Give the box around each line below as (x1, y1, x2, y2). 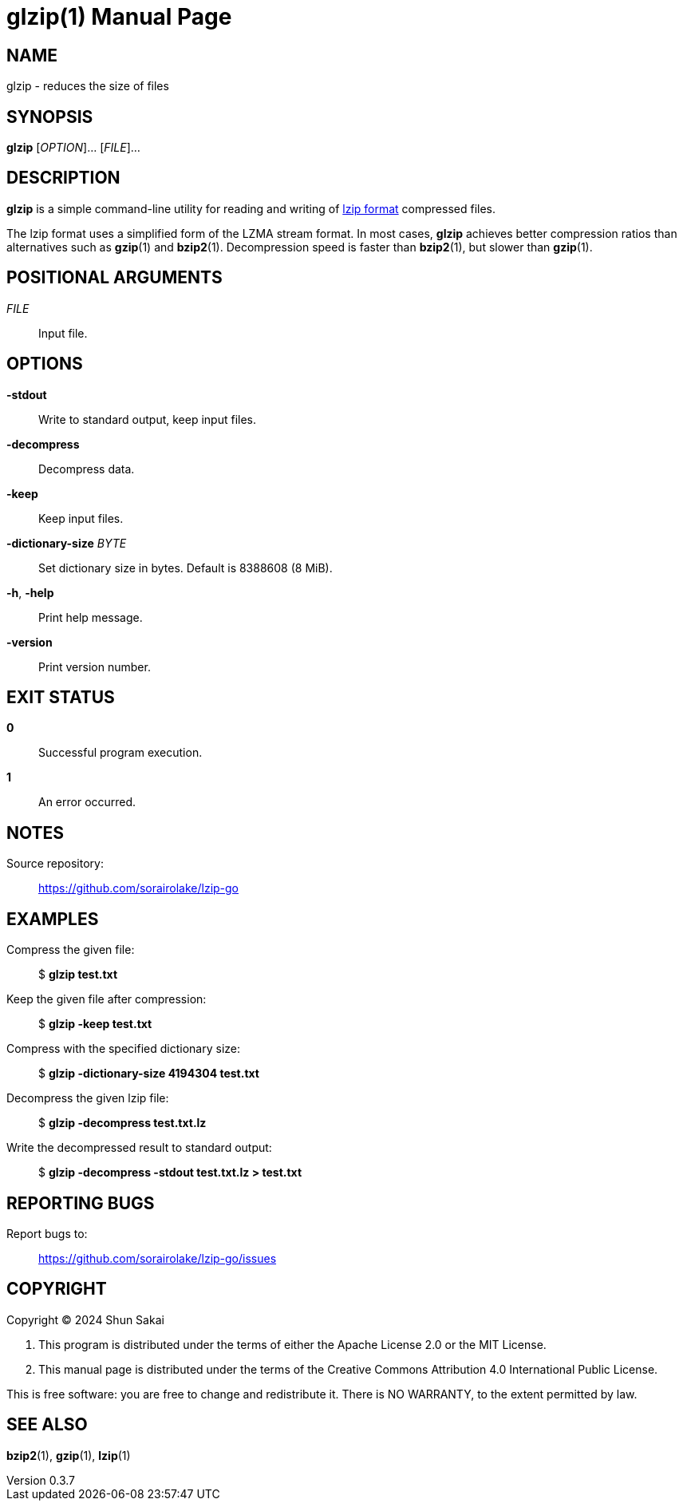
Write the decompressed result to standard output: (6, 1141, 272, 1155)
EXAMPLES (6, 908, 99, 929)
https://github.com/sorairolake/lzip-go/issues (38, 1251, 277, 1265)
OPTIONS (6, 354, 83, 374)
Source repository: (6, 856, 104, 871)
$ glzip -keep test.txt (38, 1017, 152, 1031)
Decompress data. (38, 461, 135, 476)
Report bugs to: (6, 1226, 88, 1240)
